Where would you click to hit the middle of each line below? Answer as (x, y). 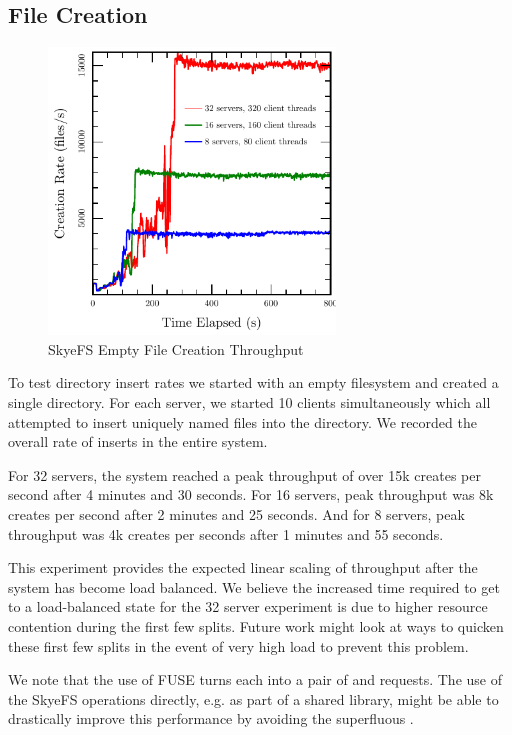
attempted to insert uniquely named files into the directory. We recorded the (242, 421)
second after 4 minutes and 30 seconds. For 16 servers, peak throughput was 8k (251, 494)
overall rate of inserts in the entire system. (138, 441)
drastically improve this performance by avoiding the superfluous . (211, 718)
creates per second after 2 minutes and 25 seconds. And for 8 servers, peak (236, 513)
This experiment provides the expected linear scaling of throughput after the (243, 567)
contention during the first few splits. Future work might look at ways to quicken (256, 625)
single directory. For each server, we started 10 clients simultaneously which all (249, 401)
